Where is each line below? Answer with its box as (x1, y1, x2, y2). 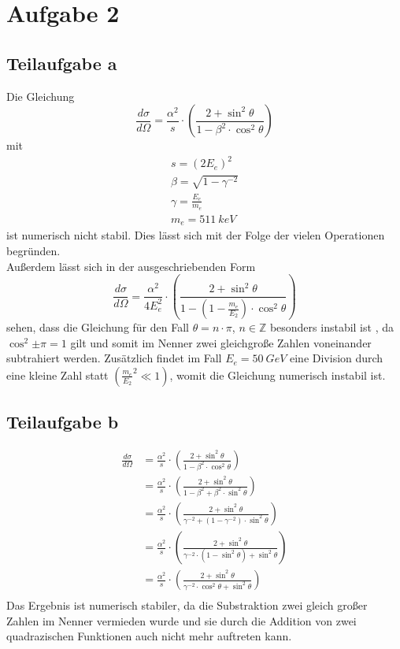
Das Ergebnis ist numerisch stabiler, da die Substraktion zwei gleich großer (6, 597, 368, 614)
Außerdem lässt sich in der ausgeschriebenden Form (6, 258, 256, 274)
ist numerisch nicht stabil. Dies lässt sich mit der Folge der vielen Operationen (6, 227, 385, 243)
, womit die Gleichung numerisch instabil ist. (169, 366, 386, 383)
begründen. (6, 242, 61, 258)
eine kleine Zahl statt (6, 366, 109, 383)
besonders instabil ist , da (269, 319, 394, 336)
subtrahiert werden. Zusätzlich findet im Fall (6, 350, 222, 366)
